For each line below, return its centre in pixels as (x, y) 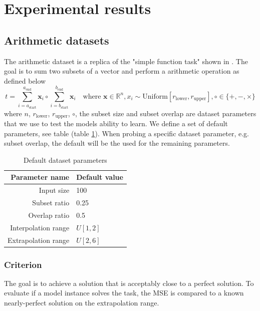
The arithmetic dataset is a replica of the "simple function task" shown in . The (126, 61)
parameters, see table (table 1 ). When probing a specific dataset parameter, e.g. (126, 133)
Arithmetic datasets (57, 40)
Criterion (23, 264)
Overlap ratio (49, 215)
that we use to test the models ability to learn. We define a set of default (116, 123)
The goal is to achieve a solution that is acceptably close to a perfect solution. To (129, 283)
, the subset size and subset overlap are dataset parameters (166, 113)
